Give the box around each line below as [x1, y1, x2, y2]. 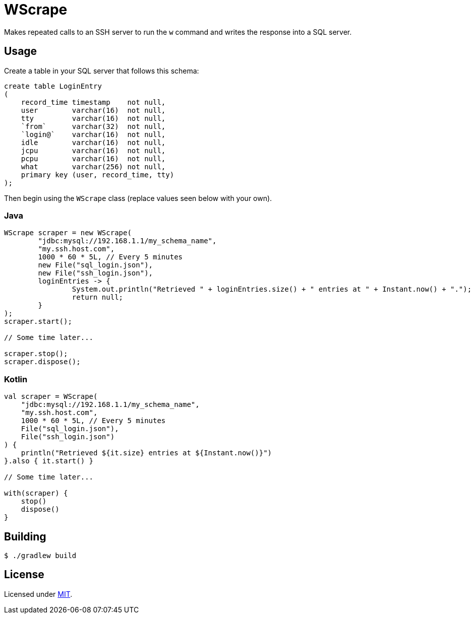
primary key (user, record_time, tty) [21, 170, 174, 179]
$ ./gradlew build [4, 551, 77, 560]
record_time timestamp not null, [21, 98, 166, 106]
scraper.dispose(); [4, 358, 81, 366]
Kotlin [4, 374, 28, 384]
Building [4, 530, 46, 543]
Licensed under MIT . [4, 589, 73, 598]
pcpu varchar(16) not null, [21, 154, 166, 163]
